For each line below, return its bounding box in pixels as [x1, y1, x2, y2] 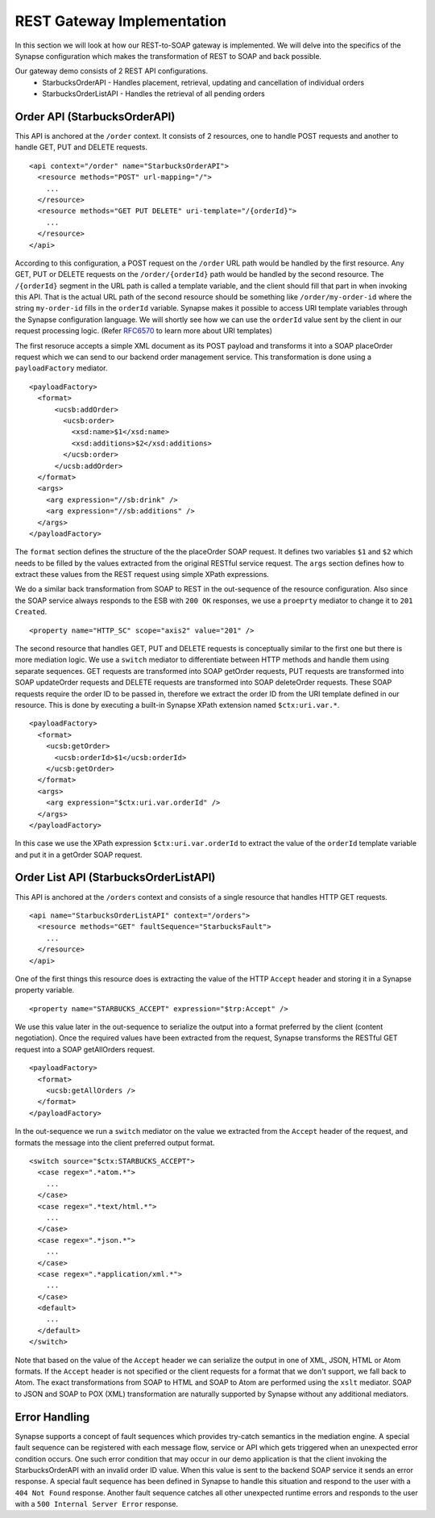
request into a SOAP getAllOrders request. [14, 1044, 155, 1054]
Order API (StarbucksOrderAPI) [14, 110, 176, 123]
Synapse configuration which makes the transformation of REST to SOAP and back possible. [14, 51, 322, 61]
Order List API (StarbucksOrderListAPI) [14, 871, 216, 884]
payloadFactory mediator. [14, 363, 108, 373]
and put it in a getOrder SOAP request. [14, 850, 143, 859]
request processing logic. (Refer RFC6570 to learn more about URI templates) [14, 326, 273, 336]
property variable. [14, 985, 75, 995]
